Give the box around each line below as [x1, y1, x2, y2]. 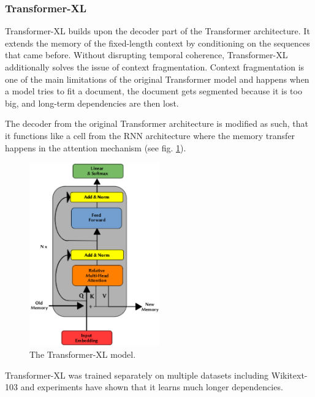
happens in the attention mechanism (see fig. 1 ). [5, 141, 186, 154]
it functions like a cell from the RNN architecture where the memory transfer [5, 129, 295, 142]
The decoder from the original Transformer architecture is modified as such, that [5, 117, 308, 130]
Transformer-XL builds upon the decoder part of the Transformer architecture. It [5, 25, 310, 37]
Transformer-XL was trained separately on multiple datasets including [5, 368, 269, 381]
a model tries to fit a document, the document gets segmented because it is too [5, 85, 302, 97]
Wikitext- [271, 368, 308, 381]
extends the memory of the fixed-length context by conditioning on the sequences [5, 36, 310, 49]
